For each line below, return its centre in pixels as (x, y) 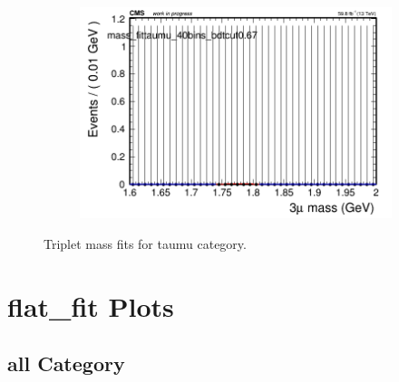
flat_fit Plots (91, 306)
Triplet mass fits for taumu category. (145, 243)
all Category (66, 363)
